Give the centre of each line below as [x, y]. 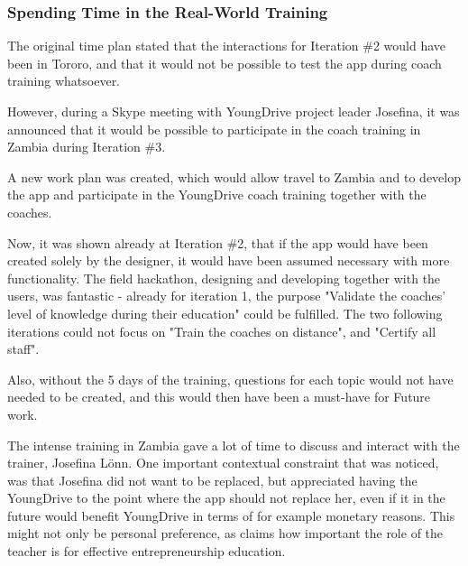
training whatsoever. [64, 81]
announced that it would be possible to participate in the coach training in [214, 129]
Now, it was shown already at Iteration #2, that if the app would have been [218, 242]
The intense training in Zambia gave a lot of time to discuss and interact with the [234, 445]
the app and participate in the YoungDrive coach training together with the [217, 195]
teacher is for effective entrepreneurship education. [147, 551]
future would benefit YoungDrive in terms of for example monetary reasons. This [231, 515]
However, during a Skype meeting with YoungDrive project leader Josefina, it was [234, 111]
